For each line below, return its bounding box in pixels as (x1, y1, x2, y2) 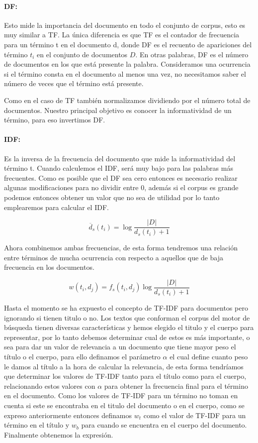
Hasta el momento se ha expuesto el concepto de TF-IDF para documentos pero (4, 303, 248, 313)
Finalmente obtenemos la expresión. (4, 429, 113, 440)
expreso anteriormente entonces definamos (4, 410, 132, 420)
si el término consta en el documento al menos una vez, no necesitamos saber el (4, 68, 246, 79)
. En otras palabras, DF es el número (135, 49, 249, 59)
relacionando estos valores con (4, 380, 95, 391)
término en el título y (4, 420, 70, 430)
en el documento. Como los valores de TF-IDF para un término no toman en (4, 390, 238, 401)
